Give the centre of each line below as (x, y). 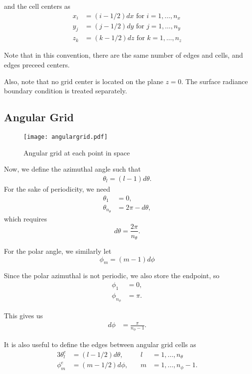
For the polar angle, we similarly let (58, 251)
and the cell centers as (37, 6)
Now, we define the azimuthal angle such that (72, 169)
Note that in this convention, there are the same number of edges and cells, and (124, 55)
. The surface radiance (215, 81)
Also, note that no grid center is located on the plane (84, 81)
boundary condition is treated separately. (66, 91)
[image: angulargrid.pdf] (66, 137)
